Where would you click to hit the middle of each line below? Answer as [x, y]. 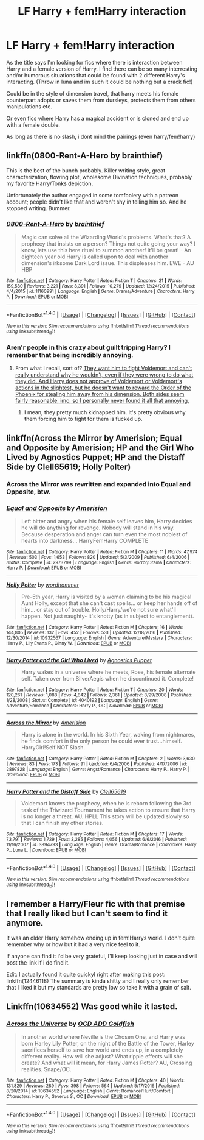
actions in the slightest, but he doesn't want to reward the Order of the [103, 388]
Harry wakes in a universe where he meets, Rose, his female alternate [108, 672]
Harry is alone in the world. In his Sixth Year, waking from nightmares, [108, 734]
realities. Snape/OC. [46, 1069]
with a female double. [33, 125]
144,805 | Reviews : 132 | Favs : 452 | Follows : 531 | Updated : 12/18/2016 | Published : [94, 632]
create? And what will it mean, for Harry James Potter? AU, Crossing [107, 1063]
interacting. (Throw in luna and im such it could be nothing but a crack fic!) [100, 82]
